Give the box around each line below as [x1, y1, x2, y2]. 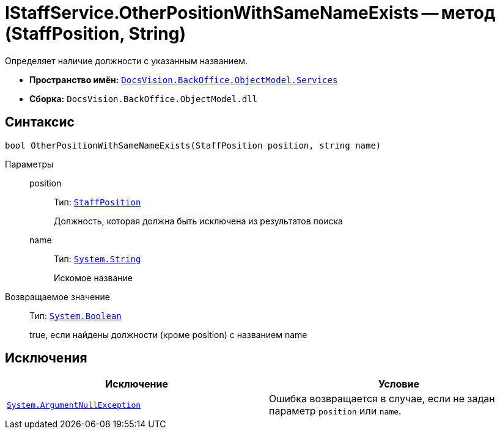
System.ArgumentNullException [7, 400, 141, 410]
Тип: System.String [54, 253, 141, 264]
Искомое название [54, 272, 133, 283]
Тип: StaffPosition [54, 196, 141, 207]
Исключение [105, 378, 168, 391]
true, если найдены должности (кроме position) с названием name [29, 329, 307, 340]
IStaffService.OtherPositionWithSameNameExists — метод [5, 2, 496, 23]
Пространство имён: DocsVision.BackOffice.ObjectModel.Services [29, 74, 338, 85]
